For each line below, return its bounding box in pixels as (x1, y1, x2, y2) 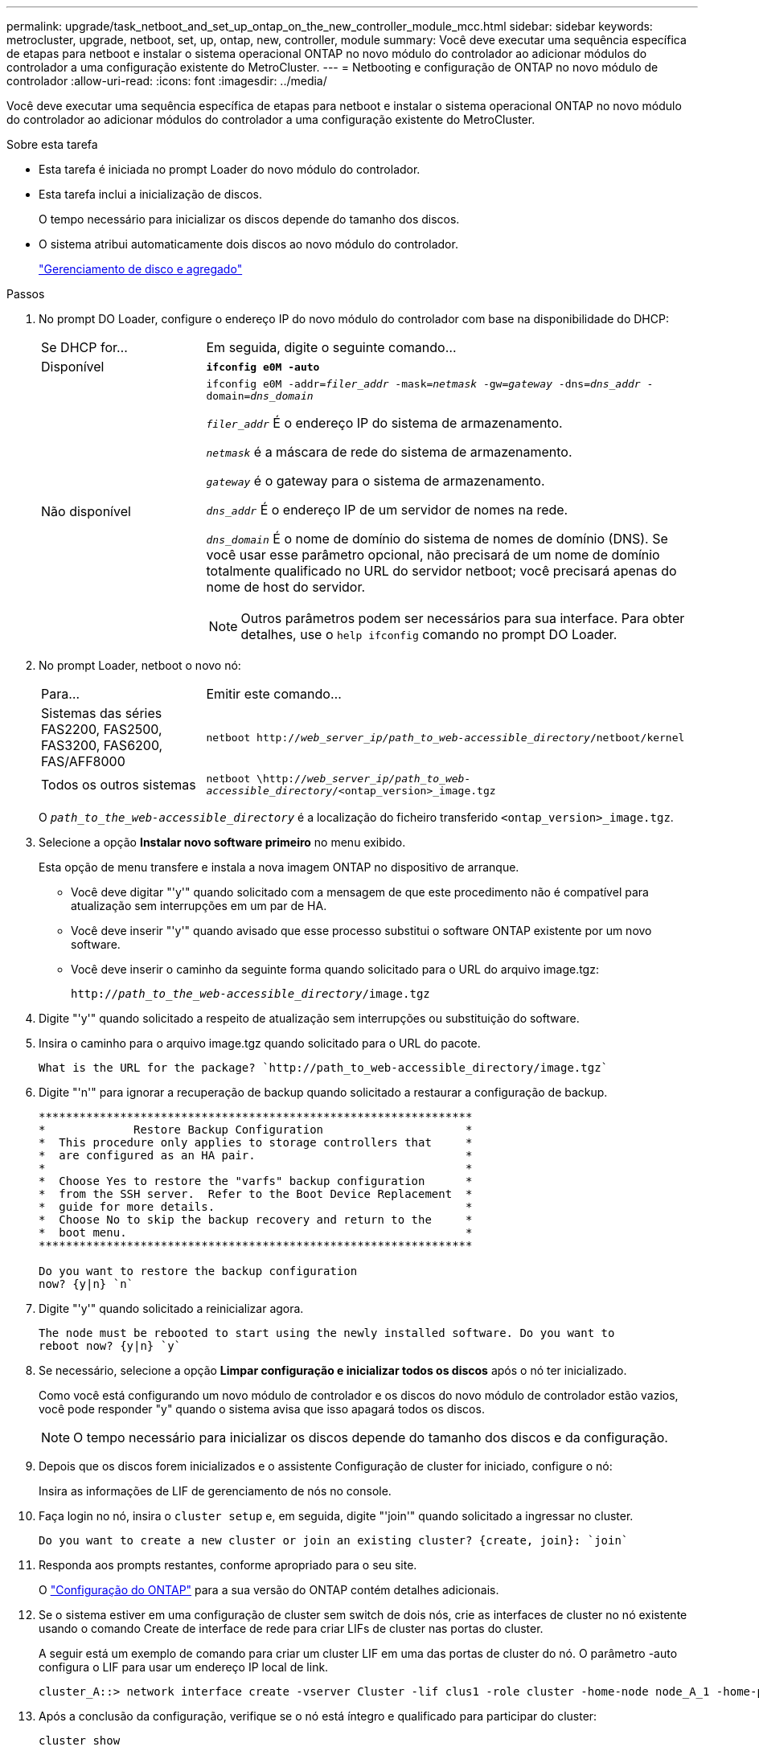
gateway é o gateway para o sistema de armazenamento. (206, 473, 545, 489)
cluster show (39, 1734, 121, 1747)
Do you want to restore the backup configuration (39, 1265, 358, 1277)
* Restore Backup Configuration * (39, 1123, 473, 1136)
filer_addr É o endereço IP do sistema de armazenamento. (206, 415, 563, 431)
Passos (6, 287, 45, 301)
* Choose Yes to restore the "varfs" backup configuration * (39, 1175, 473, 1187)
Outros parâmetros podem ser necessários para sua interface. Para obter (240, 610, 685, 626)
